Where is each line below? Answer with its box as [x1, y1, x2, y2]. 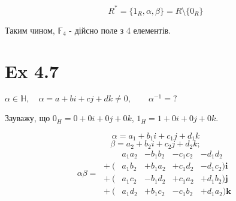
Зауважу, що [5, 112, 50, 124]
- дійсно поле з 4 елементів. [69, 23, 171, 36]
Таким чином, [5, 23, 55, 36]
